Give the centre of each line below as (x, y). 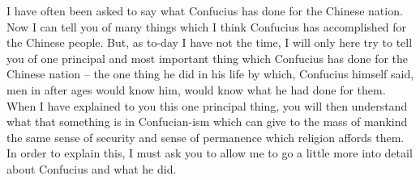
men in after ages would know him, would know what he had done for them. (196, 89)
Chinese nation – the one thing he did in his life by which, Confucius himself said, (210, 74)
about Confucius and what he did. (92, 168)
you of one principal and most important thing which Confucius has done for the (208, 58)
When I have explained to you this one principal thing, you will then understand (207, 105)
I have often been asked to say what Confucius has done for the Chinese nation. (205, 10)
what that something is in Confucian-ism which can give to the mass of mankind (207, 121)
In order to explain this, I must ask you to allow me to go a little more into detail (210, 153)
